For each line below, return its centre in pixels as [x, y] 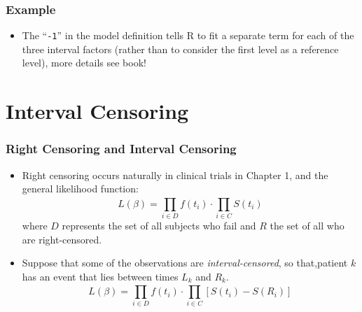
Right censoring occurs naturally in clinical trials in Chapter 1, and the [175, 175]
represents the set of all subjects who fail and [159, 225]
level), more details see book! [84, 63]
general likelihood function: [80, 189]
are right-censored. [62, 239]
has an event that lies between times [100, 276]
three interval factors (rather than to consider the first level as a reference [180, 49]
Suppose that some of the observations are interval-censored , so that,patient [185, 263]
